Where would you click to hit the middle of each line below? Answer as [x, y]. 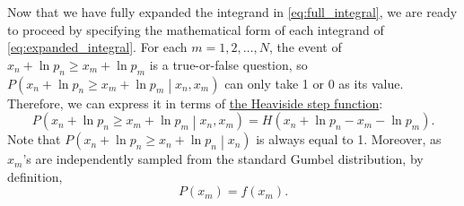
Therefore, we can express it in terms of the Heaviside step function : [195, 103]
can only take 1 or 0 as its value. [314, 83]
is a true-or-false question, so [228, 64]
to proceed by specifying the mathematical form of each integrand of [196, 29]
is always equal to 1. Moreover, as [349, 139]
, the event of [305, 47]
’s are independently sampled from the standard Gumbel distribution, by [223, 159]
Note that [34, 139]
